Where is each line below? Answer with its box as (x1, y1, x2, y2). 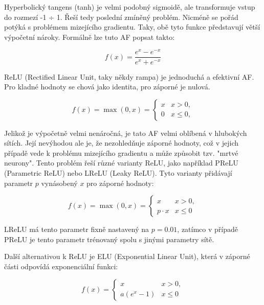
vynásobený (41, 177, 78, 188)
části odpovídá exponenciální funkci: (4, 261, 118, 272)
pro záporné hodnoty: (86, 177, 154, 188)
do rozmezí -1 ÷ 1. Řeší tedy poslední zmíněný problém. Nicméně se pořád (4, 11, 238, 22)
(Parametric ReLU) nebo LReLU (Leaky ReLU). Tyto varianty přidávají (4, 168, 232, 178)
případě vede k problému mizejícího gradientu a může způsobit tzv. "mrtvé (4, 147, 238, 158)
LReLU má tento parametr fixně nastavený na (4, 224, 149, 234)
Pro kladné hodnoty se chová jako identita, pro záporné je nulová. (4, 81, 210, 92)
